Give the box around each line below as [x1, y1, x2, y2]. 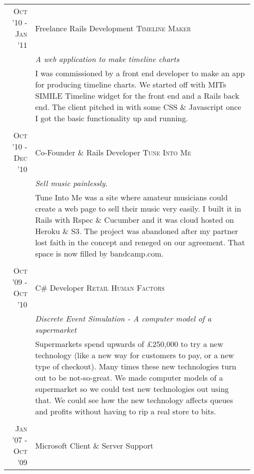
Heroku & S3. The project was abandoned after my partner [35, 225, 238, 237]
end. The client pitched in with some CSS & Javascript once [35, 101, 241, 112]
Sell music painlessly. [35, 177, 108, 189]
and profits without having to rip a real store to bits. [35, 406, 216, 417]
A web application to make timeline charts [35, 53, 179, 65]
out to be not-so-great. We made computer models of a [35, 372, 223, 383]
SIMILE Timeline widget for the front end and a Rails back [35, 90, 239, 101]
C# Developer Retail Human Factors [35, 281, 165, 293]
